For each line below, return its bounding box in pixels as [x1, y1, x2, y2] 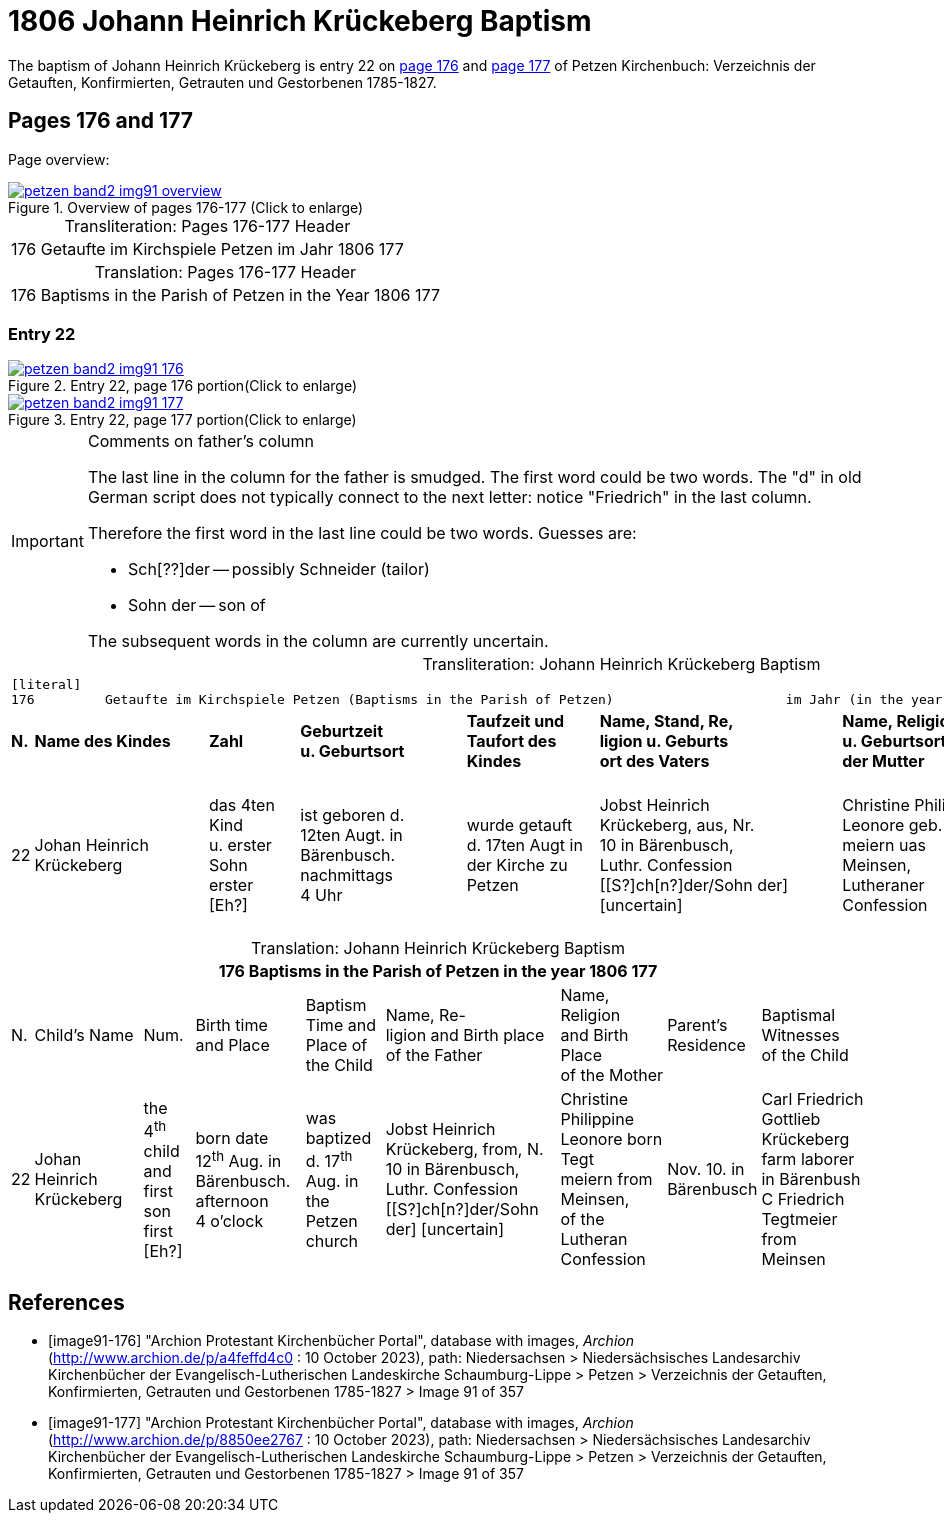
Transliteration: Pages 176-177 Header [64, 215, 351, 236]
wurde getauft [466, 815, 573, 836]
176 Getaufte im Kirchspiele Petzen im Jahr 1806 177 [11, 238, 404, 259]
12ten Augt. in [300, 825, 403, 846]
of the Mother [560, 1065, 664, 1086]
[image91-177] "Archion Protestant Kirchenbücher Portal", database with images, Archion [48, 1414, 634, 1432]
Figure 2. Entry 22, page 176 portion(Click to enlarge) [8, 377, 358, 395]
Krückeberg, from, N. [385, 1139, 544, 1160]
